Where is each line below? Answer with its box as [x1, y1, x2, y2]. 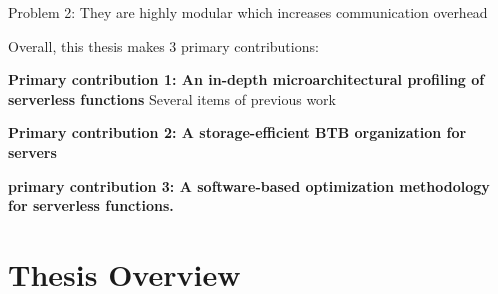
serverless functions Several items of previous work [8, 88, 336, 109]
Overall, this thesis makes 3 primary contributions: [8, 35, 319, 56]
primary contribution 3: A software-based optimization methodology [8, 175, 490, 196]
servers [8, 141, 57, 162]
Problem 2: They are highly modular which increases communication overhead [8, 2, 488, 22]
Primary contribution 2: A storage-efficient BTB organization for [8, 122, 467, 143]
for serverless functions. [8, 195, 174, 216]
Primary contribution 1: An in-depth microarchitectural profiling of [8, 69, 485, 90]
